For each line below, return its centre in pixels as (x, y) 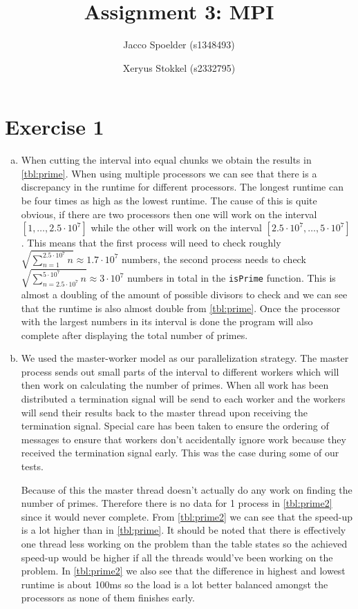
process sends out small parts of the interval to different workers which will (180, 371)
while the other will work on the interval (176, 228)
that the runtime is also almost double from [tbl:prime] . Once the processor (181, 308)
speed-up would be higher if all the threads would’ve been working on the (177, 557)
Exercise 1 (55, 127)
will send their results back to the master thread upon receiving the (164, 412)
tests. (32, 466)
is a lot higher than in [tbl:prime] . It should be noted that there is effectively (183, 530)
